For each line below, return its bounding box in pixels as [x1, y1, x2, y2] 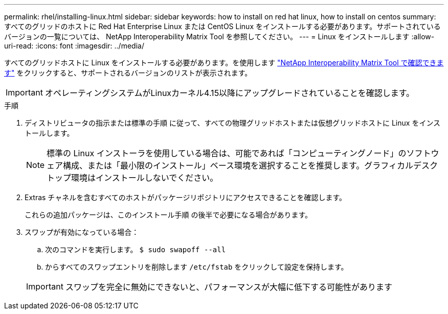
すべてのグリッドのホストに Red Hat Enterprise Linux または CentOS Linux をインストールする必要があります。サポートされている [4, 22, 441, 31]
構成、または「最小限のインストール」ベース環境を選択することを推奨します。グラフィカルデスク [63, 160, 438, 171]
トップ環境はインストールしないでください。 [47, 173, 218, 183]
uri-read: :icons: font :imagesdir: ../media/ [4, 41, 144, 50]
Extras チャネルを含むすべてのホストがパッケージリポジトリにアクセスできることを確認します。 [25, 193, 347, 202]
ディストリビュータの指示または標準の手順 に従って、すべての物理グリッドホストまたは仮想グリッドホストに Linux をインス [25, 118, 441, 127]
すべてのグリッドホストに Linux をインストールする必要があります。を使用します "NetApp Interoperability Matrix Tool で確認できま [4, 58, 444, 67]
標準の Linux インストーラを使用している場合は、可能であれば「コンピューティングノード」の [47, 148, 407, 158]
